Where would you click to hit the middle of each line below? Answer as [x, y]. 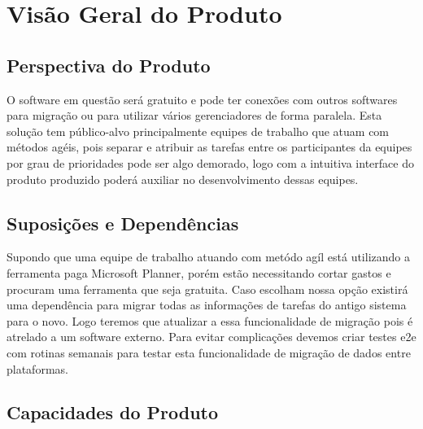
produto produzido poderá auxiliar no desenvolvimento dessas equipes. [183, 179]
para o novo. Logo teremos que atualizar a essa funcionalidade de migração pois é [210, 320]
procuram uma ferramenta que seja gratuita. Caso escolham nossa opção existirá [207, 289]
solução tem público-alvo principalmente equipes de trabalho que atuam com [198, 131]
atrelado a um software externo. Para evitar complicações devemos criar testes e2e [211, 337]
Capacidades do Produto [113, 412]
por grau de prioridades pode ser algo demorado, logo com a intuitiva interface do [210, 162]
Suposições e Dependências [123, 223]
